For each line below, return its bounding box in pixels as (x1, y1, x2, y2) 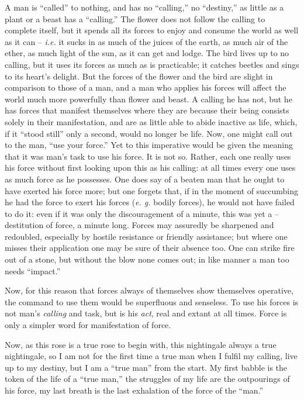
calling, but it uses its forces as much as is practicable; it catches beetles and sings (5, 58, 299, 70)
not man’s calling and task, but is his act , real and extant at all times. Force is (5, 307, 287, 319)
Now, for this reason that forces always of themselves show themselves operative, (5, 284, 293, 296)
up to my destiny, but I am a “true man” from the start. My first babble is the (5, 361, 288, 373)
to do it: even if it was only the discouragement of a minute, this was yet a (5, 207, 272, 219)
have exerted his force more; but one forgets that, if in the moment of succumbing (5, 184, 299, 196)
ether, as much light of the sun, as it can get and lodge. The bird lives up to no (5, 47, 289, 59)
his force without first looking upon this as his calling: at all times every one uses (5, 161, 296, 174)
